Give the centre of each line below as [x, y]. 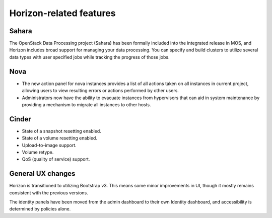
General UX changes [42, 174]
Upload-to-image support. [49, 145]
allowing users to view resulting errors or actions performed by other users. [100, 91]
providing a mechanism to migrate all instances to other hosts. [86, 104]
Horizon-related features [62, 13]
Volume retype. [38, 152]
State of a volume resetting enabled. [60, 138]
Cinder [20, 119]
